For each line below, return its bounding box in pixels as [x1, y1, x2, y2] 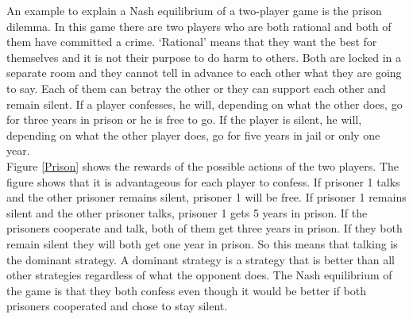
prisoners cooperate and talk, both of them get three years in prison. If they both [6, 220, 403, 236]
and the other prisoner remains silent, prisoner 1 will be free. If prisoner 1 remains [6, 189, 407, 206]
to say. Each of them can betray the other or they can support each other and [6, 79, 386, 96]
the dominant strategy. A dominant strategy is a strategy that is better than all [6, 251, 395, 267]
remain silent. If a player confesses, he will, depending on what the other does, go [6, 95, 403, 112]
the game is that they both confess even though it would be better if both [6, 282, 366, 298]
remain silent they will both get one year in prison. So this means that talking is [6, 235, 398, 252]
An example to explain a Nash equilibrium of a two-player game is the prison [6, 2, 382, 18]
